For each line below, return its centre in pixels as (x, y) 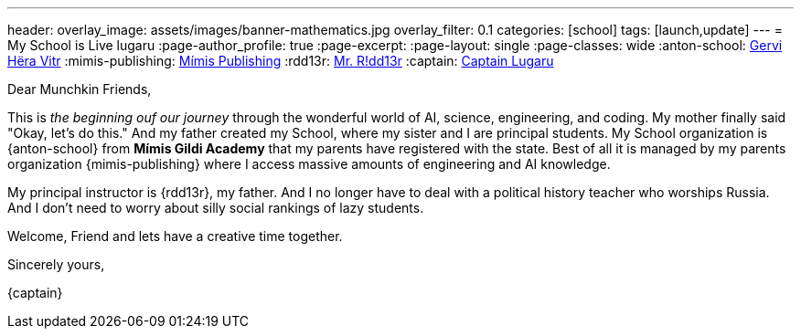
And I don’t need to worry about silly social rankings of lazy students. (216, 208)
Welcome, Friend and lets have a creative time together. (175, 236)
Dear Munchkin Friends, (80, 89)
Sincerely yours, (56, 264)
